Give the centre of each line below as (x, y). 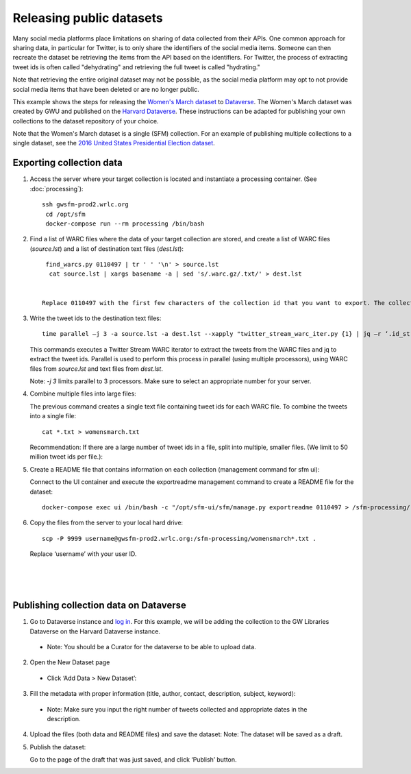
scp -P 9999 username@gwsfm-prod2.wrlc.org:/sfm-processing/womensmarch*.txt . (179, 539)
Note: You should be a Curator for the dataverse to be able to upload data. (151, 646)
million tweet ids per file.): (66, 457)
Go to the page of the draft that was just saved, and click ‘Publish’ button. (133, 760)
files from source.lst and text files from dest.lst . (97, 368)
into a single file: (53, 416)
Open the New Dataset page (70, 662)
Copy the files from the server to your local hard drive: (107, 523)
